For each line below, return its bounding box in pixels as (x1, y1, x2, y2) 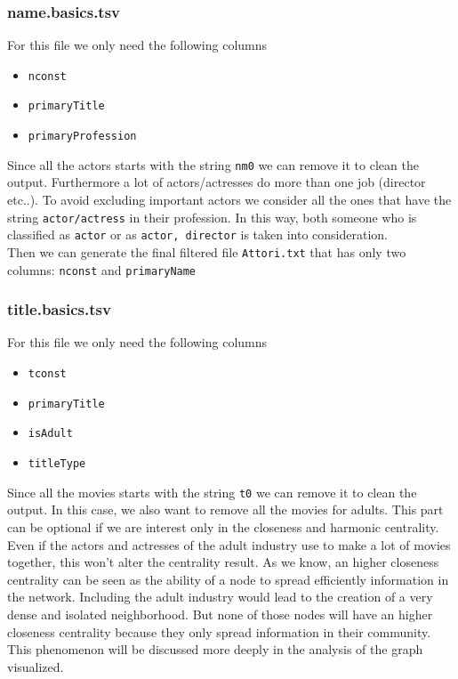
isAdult (28, 427, 73, 441)
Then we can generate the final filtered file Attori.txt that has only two (7, 242, 406, 261)
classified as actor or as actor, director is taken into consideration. (7, 225, 388, 244)
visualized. (7, 657, 64, 675)
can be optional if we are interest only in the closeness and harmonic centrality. (7, 517, 439, 536)
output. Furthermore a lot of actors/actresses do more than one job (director (7, 173, 426, 191)
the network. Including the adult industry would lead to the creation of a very (7, 587, 433, 606)
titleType (28, 457, 86, 471)
